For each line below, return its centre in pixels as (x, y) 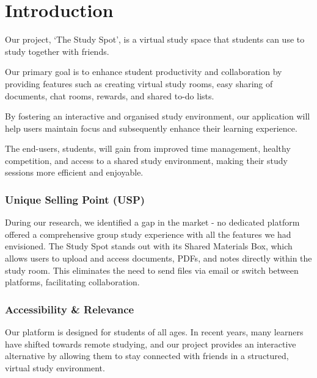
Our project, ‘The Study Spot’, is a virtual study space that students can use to (155, 39)
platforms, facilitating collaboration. (72, 282)
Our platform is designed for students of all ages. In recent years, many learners (154, 332)
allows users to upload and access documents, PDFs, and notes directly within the (158, 258)
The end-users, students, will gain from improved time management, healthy (148, 148)
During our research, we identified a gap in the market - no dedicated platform (152, 222)
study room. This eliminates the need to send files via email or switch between (152, 270)
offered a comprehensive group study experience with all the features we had (148, 234)
